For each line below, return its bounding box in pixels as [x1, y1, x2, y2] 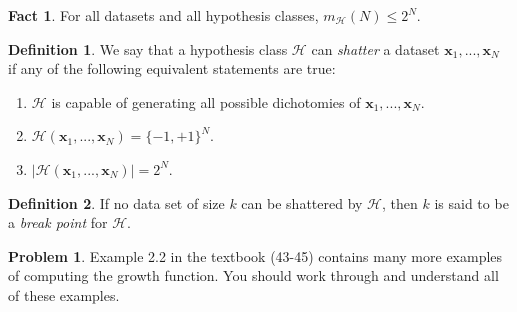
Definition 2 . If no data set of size [8, 192, 225, 213]
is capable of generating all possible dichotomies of [51, 91, 361, 112]
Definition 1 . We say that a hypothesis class [8, 38, 288, 59]
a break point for [8, 212, 108, 233]
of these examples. [8, 284, 120, 305]
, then [382, 192, 418, 213]
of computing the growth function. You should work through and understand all [8, 265, 499, 286]
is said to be [434, 192, 509, 213]
